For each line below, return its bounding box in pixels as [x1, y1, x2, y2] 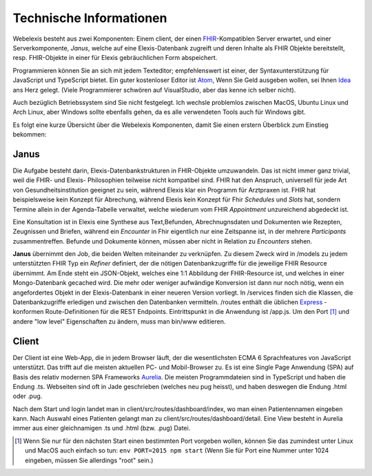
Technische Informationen [12, 10, 167, 26]
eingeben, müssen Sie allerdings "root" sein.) [25, 456, 154, 464]
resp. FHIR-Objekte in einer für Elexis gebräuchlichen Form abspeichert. [12, 54, 218, 62]
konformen [12, 308, 44, 316]
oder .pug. [12, 392, 43, 400]
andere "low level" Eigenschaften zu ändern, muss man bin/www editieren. [12, 317, 226, 326]
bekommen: [12, 130, 47, 139]
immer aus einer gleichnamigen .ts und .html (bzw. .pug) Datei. [12, 424, 191, 433]
